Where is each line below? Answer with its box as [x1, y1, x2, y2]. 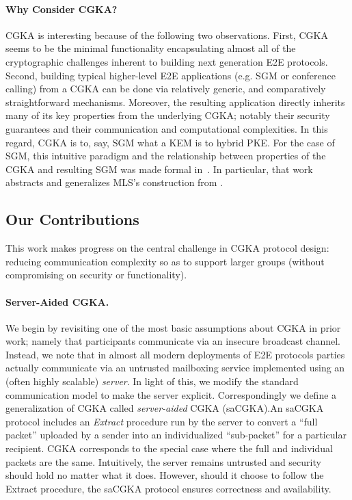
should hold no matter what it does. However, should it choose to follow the [5, 468, 324, 482]
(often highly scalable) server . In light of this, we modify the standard [5, 374, 299, 389]
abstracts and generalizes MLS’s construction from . [5, 175, 224, 189]
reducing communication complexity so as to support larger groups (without [5, 254, 325, 268]
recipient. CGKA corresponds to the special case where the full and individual [5, 441, 333, 456]
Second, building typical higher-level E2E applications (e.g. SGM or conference [5, 68, 336, 82]
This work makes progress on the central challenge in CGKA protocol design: [5, 241, 329, 255]
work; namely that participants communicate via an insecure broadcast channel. [5, 334, 340, 348]
